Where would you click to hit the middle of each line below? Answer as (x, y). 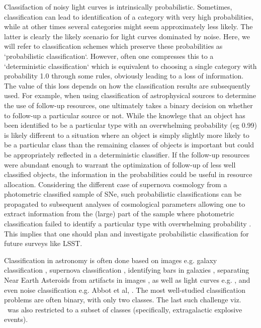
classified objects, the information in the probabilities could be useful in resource (128, 174)
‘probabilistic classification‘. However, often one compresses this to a (109, 56)
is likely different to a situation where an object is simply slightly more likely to (127, 135)
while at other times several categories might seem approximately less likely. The (128, 26)
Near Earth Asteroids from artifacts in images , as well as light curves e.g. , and (127, 280)
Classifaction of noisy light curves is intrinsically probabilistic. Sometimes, (118, 7)
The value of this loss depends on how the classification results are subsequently (127, 85)
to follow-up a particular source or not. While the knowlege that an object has (125, 115)
